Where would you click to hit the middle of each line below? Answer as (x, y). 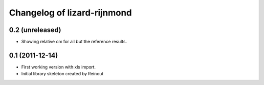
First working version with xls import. (58, 67)
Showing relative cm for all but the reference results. (74, 42)
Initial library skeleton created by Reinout (62, 74)
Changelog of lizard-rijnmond (70, 13)
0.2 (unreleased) (35, 30)
